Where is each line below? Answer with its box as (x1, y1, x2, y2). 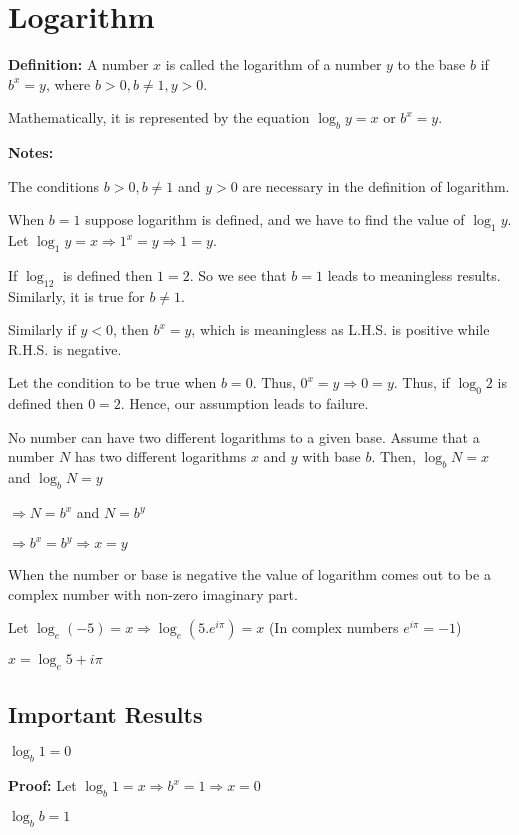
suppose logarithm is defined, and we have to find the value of (85, 209, 465, 230)
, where (45, 73, 91, 94)
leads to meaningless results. (327, 264, 501, 285)
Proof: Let (8, 775, 77, 796)
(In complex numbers (268, 617, 399, 638)
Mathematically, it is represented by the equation (8, 107, 310, 128)
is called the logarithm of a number (165, 54, 382, 75)
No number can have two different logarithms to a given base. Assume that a (8, 426, 480, 447)
